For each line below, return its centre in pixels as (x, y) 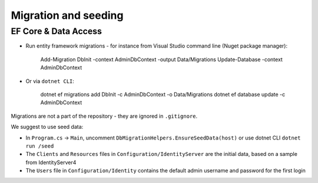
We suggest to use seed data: (47, 127)
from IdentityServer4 (51, 162)
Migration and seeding (67, 15)
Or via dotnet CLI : (50, 81)
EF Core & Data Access (57, 31)
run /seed (40, 146)
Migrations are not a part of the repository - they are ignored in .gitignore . (104, 116)
